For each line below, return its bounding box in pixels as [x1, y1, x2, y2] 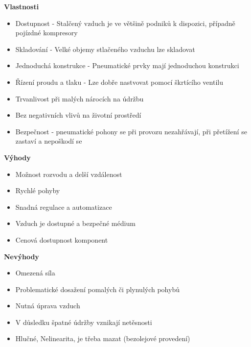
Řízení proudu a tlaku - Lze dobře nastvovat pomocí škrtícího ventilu [15, 76, 223, 87]
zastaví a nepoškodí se [15, 136, 82, 146]
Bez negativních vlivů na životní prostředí [15, 110, 141, 120]
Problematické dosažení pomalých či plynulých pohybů [15, 284, 180, 294]
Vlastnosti [4, 1, 39, 11]
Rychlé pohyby [15, 185, 60, 196]
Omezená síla [15, 268, 55, 278]
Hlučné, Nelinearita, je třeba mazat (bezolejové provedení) [15, 333, 190, 344]
